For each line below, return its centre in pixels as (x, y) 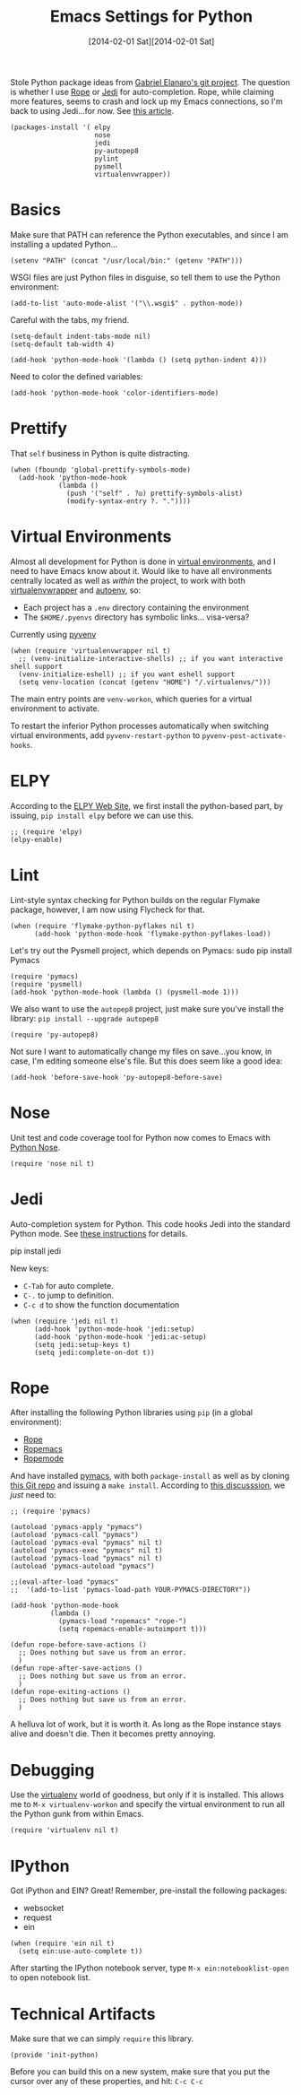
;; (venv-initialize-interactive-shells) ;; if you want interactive (150, 658)
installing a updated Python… (64, 244)
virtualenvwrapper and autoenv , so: (76, 590)
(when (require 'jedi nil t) (64, 1321)
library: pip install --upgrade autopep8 (85, 1018)
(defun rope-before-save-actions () (78, 1645)
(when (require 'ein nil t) (63, 1943)
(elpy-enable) (37, 839)
